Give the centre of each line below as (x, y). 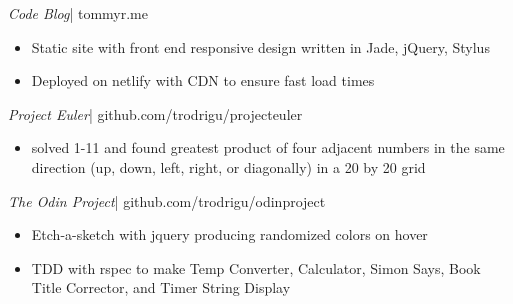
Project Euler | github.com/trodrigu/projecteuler (155, 113)
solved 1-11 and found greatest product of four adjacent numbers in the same (268, 147)
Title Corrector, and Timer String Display (161, 287)
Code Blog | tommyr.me (78, 13)
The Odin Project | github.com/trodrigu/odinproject (167, 200)
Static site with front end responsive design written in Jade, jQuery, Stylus (260, 46)
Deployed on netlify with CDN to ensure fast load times (203, 80)
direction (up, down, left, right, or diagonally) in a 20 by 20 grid (228, 166)
